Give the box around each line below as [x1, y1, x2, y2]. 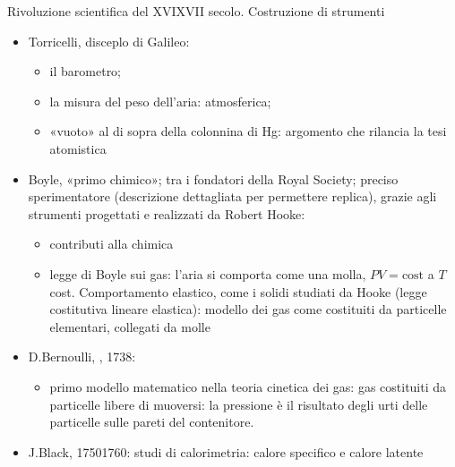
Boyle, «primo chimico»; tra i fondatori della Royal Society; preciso [28, 169, 399, 188]
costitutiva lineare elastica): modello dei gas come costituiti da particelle [49, 300, 447, 318]
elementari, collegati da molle [49, 317, 210, 335]
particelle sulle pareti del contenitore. [49, 412, 254, 431]
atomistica [49, 139, 107, 157]
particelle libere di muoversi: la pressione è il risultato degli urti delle [49, 395, 428, 413]
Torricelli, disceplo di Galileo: [28, 31, 190, 50]
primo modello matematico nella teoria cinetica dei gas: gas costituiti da [49, 377, 447, 395]
